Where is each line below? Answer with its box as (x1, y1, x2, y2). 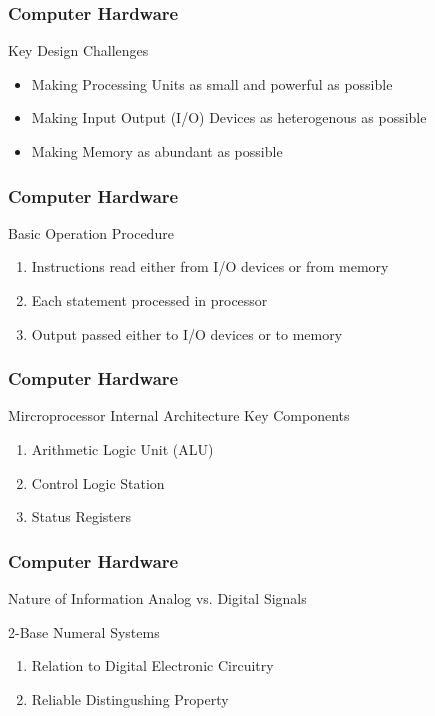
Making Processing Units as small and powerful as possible (31, 73, 393, 94)
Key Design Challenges (8, 40, 149, 61)
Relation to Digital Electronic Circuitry (31, 655, 274, 676)
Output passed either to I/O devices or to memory (31, 323, 343, 344)
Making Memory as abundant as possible (31, 141, 283, 161)
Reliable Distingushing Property (31, 688, 229, 709)
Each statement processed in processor (31, 290, 268, 310)
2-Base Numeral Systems (8, 621, 160, 642)
